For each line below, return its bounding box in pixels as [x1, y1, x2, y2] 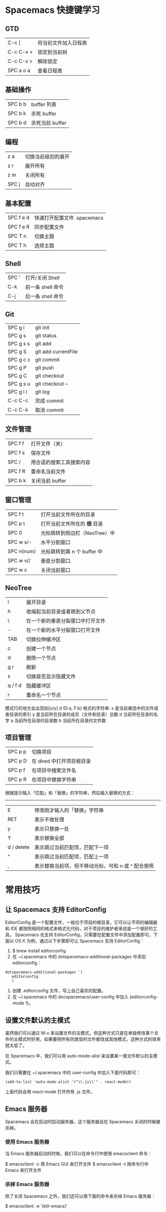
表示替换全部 [34, 835, 64, 842]
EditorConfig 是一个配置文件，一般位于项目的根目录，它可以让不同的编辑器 [5, 919, 158, 925]
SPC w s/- [7, 539, 32, 545]
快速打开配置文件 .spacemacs [34, 215, 104, 222]
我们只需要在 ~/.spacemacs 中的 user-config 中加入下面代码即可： [5, 1070, 141, 1076]
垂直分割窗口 [41, 557, 71, 564]
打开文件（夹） [31, 440, 66, 447]
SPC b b [7, 100, 27, 107]
